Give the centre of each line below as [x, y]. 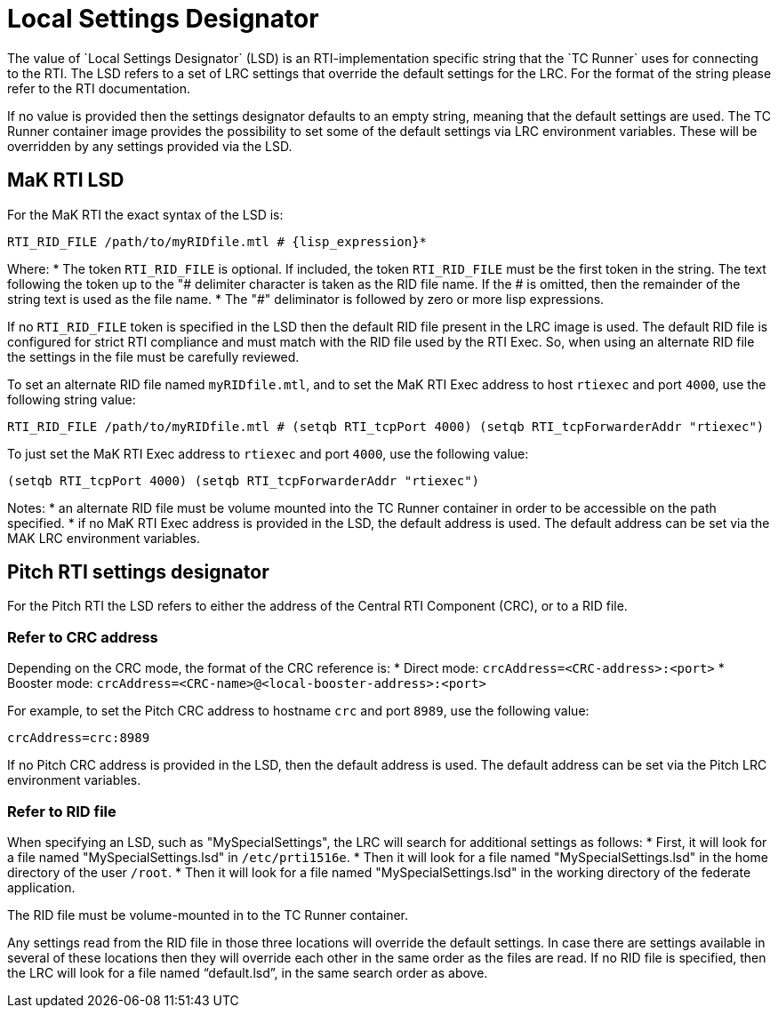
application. [41, 887]
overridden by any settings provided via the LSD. [150, 146]
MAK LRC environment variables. [104, 538]
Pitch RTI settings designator [138, 572]
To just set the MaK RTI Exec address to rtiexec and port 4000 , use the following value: [268, 453]
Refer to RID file [62, 811]
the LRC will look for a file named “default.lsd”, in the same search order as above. [248, 972]
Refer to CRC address [83, 637]
